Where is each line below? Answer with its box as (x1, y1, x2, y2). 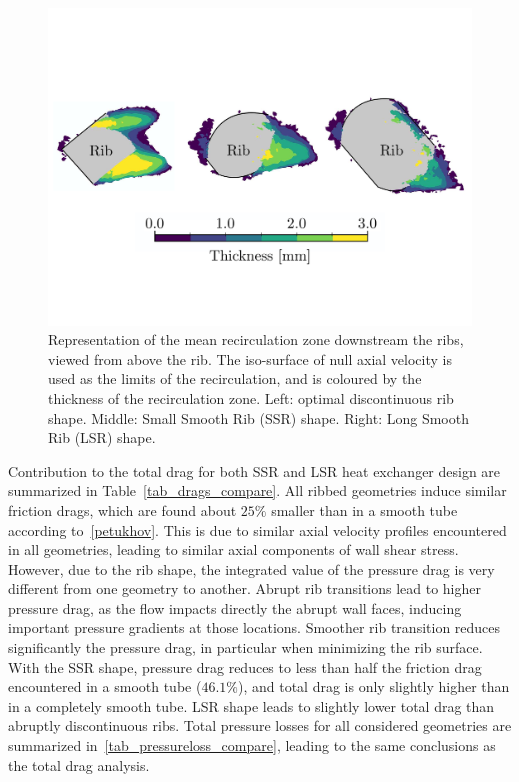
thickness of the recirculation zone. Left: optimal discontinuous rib (48, 387, 454, 408)
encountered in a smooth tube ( (8, 676, 202, 697)
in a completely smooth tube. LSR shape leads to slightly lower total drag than (8, 695, 495, 716)
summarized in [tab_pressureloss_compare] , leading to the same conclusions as (8, 735, 496, 756)
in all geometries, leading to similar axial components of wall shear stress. (8, 539, 459, 560)
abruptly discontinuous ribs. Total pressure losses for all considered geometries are (8, 715, 512, 736)
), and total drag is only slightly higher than (237, 676, 510, 697)
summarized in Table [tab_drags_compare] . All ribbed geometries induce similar (8, 480, 507, 501)
